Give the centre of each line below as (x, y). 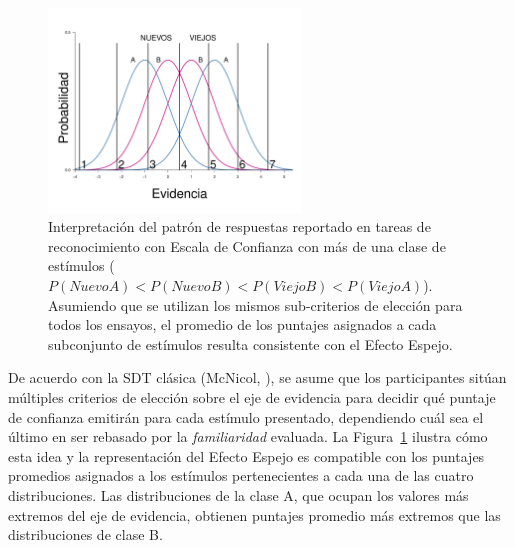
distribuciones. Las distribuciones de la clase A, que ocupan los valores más (238, 495)
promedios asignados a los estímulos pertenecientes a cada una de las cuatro (241, 475)
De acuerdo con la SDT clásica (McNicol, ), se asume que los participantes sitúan (257, 377)
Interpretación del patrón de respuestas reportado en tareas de (239, 226)
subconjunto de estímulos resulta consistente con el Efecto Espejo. (250, 343)
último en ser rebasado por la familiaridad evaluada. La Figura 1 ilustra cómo (248, 436)
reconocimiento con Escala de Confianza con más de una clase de (247, 245)
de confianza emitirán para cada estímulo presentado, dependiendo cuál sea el (246, 416)
